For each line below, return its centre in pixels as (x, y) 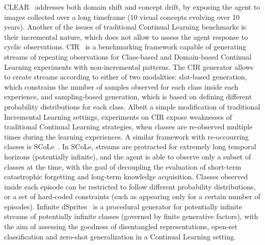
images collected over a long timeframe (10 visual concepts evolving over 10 (122, 17)
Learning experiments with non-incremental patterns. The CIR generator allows (129, 66)
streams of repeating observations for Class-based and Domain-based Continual (128, 56)
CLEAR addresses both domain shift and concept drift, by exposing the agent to (132, 7)
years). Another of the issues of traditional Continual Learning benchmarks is (125, 27)
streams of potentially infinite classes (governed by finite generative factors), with (131, 216)
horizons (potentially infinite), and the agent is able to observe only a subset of (128, 156)
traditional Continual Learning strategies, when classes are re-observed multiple (128, 127)
